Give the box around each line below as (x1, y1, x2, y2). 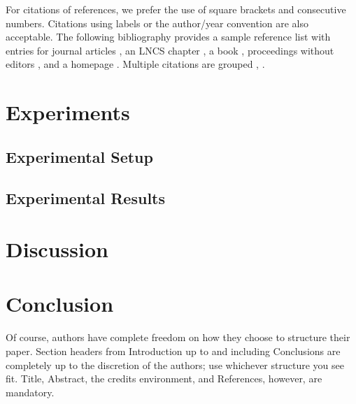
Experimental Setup (6, 145, 153, 167)
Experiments (6, 98, 130, 127)
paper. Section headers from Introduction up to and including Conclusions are (6, 344, 341, 358)
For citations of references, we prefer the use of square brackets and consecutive (6, 2, 346, 16)
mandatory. (6, 384, 55, 399)
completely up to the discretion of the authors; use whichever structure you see (6, 357, 344, 372)
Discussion (6, 235, 108, 264)
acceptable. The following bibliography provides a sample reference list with (6, 29, 331, 44)
